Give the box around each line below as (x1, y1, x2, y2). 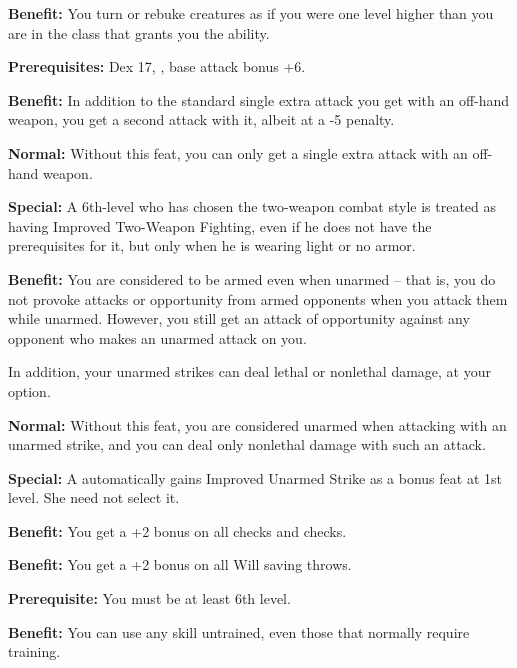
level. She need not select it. (8, 487, 180, 508)
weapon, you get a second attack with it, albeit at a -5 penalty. (8, 109, 395, 130)
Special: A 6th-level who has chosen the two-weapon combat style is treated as (8, 196, 497, 217)
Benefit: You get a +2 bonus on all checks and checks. (8, 520, 347, 541)
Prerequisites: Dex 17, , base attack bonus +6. (8, 56, 306, 77)
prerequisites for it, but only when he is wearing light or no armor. (8, 235, 416, 256)
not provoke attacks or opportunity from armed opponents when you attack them (8, 288, 508, 309)
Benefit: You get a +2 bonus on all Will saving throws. (8, 554, 352, 575)
